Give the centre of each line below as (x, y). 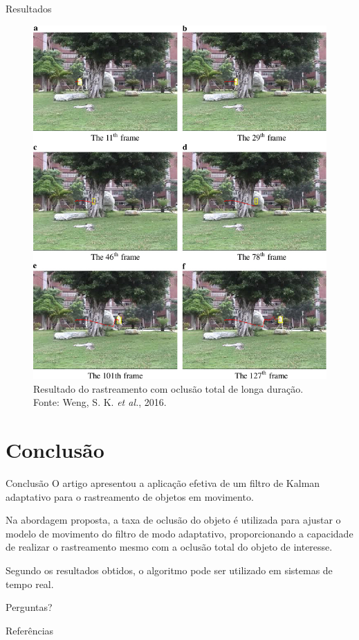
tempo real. (30, 584)
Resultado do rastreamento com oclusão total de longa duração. (168, 388)
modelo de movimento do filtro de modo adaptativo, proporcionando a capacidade (179, 533)
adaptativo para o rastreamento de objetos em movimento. (130, 496)
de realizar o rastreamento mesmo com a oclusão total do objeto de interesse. (169, 547)
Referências (30, 630)
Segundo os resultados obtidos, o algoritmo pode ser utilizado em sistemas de (169, 570)
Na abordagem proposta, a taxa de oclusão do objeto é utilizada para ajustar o (173, 520)
